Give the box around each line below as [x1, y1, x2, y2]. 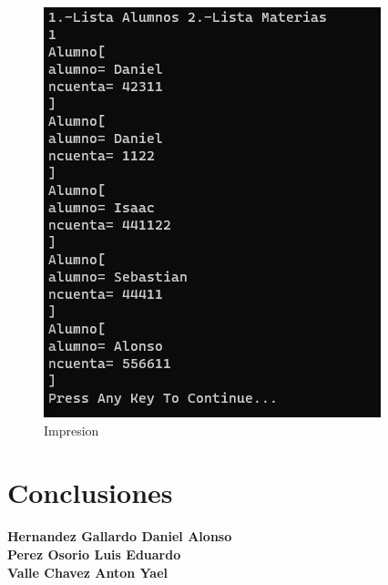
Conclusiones [7, 474, 173, 511]
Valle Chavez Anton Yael [7, 562, 168, 581]
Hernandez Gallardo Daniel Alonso [7, 527, 232, 546]
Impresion [44, 420, 99, 439]
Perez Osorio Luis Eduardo [7, 544, 181, 563]
